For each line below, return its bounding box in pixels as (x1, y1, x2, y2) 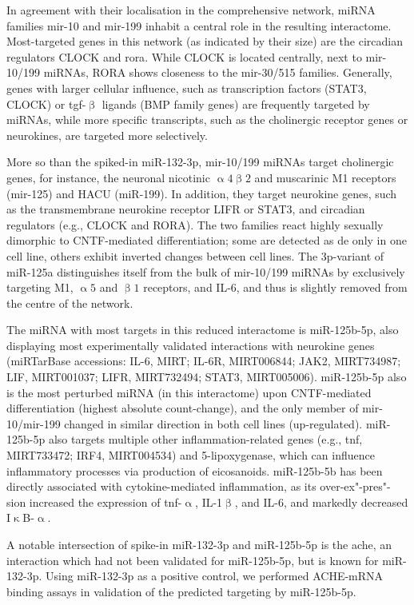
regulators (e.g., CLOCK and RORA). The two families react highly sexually (6, 216, 384, 233)
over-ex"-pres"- (320, 478, 391, 495)
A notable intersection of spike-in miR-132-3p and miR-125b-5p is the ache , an (6, 536, 392, 552)
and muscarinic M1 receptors (254, 169, 396, 185)
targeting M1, (6, 279, 74, 296)
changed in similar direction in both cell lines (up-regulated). (64, 415, 363, 432)
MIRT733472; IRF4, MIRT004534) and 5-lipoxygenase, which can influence (6, 447, 375, 464)
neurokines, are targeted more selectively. (6, 126, 208, 143)
